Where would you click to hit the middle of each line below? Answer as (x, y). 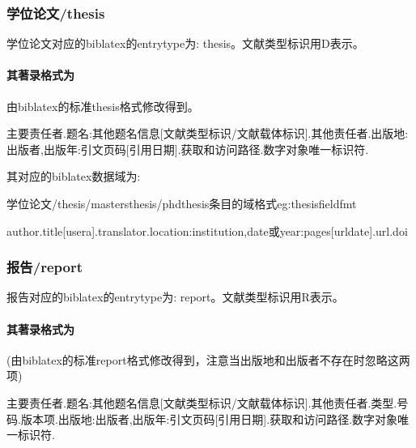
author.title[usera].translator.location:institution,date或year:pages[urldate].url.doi (207, 230)
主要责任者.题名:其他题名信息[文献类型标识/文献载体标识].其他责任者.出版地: (208, 133)
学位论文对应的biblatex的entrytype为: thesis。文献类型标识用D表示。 (185, 43)
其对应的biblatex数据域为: (74, 176)
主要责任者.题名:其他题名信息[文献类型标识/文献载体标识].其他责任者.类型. (202, 402)
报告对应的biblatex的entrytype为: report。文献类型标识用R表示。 (175, 297)
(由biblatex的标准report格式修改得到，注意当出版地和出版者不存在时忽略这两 (208, 359)
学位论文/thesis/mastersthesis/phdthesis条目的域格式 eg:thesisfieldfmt (182, 203)
